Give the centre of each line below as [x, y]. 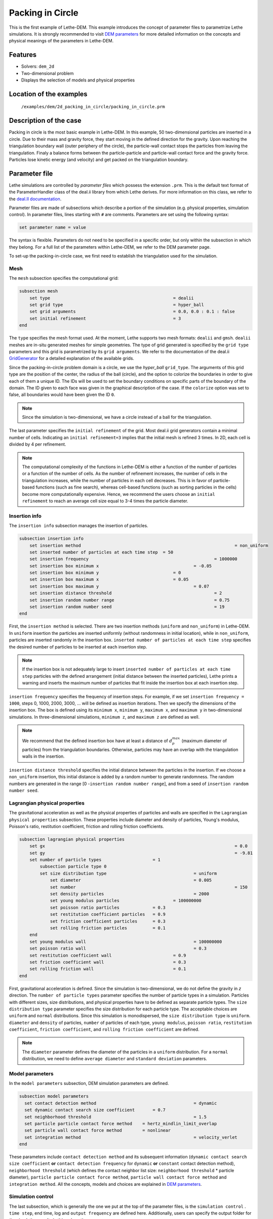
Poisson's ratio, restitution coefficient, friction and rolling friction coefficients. [86, 826]
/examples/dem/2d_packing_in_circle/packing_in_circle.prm [93, 107]
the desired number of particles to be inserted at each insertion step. [78, 647]
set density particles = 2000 [129, 894]
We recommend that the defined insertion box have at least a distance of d [97, 741]
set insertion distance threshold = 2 [126, 593]
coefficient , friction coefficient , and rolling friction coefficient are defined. [104, 1029]
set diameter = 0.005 [131, 880]
